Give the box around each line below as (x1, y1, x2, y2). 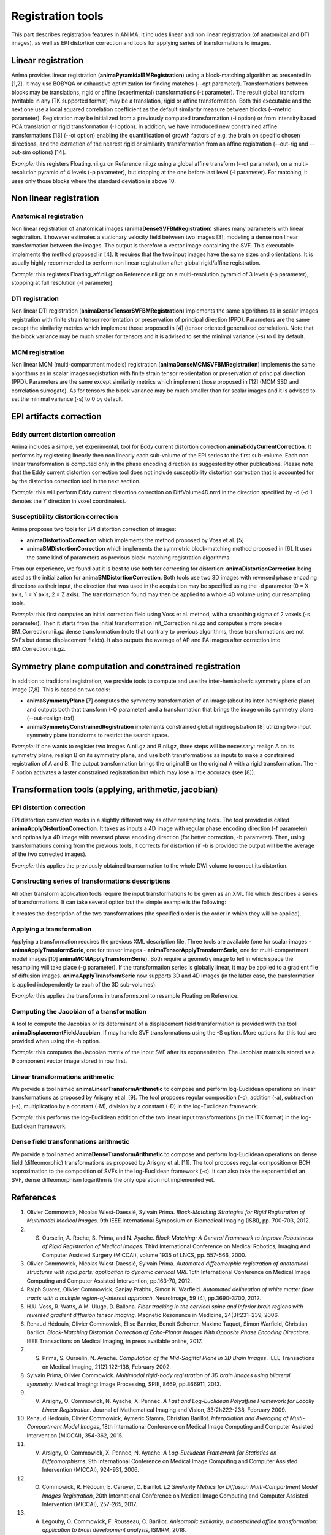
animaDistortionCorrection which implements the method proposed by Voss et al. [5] (26, 537, 245, 544)
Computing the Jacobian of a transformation (11, 1007, 147, 1016)
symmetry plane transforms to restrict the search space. (26, 731, 169, 739)
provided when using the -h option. (11, 1038, 101, 1045)
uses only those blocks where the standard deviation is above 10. (11, 177, 176, 184)
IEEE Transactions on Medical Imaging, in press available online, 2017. (26, 1337, 203, 1345)
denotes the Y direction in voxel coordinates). (11, 497, 126, 505)
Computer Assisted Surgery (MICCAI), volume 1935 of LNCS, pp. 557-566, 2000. (42, 1251, 246, 1259)
